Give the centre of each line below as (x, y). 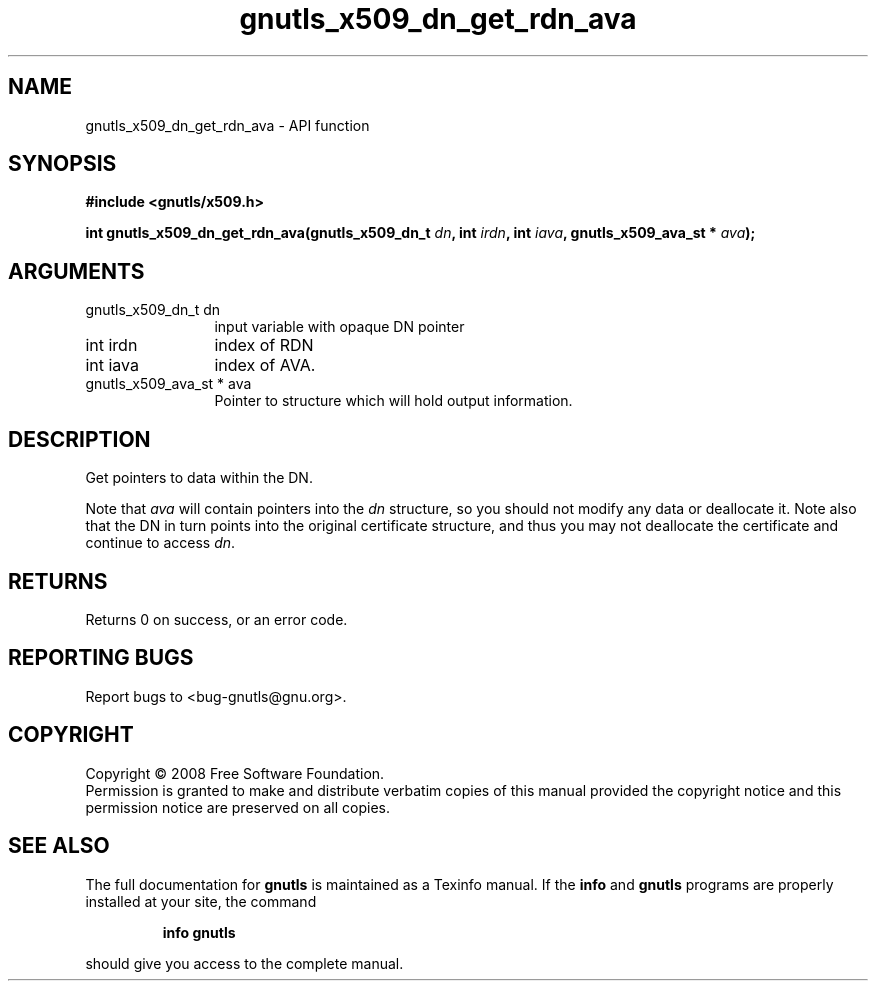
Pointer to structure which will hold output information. (393, 401)
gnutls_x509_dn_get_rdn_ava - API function (227, 125)
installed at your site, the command (201, 901)
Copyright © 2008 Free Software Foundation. (235, 773)
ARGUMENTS (76, 271)
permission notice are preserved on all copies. (237, 807)
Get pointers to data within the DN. (199, 478)
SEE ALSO (59, 846)
